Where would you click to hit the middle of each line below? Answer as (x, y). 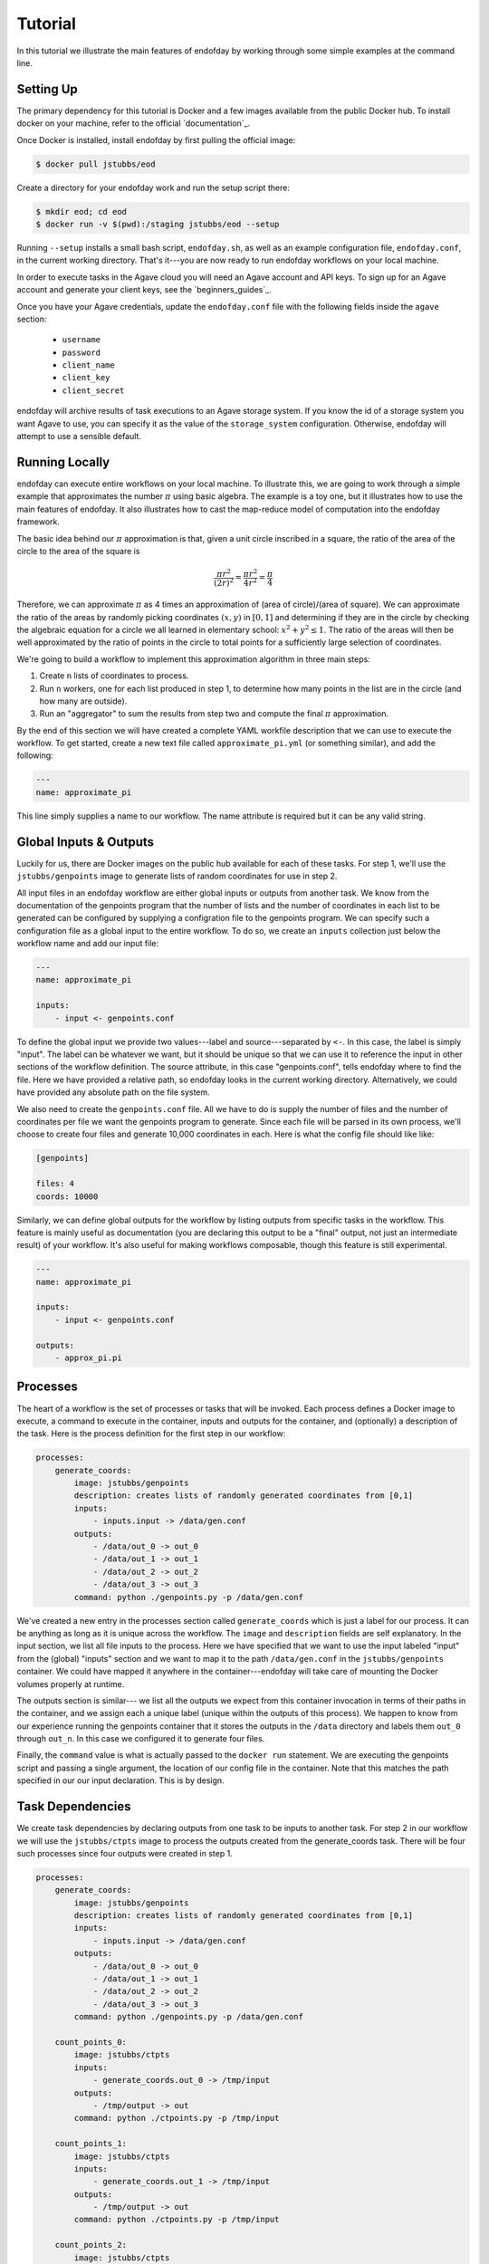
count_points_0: (91, 2042)
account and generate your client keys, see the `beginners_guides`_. (144, 290)
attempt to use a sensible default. (79, 436)
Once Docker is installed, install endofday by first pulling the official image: (156, 139)
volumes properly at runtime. (71, 1684)
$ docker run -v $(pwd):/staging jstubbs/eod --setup (158, 224)
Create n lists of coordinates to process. (114, 676)
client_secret (93, 390)
